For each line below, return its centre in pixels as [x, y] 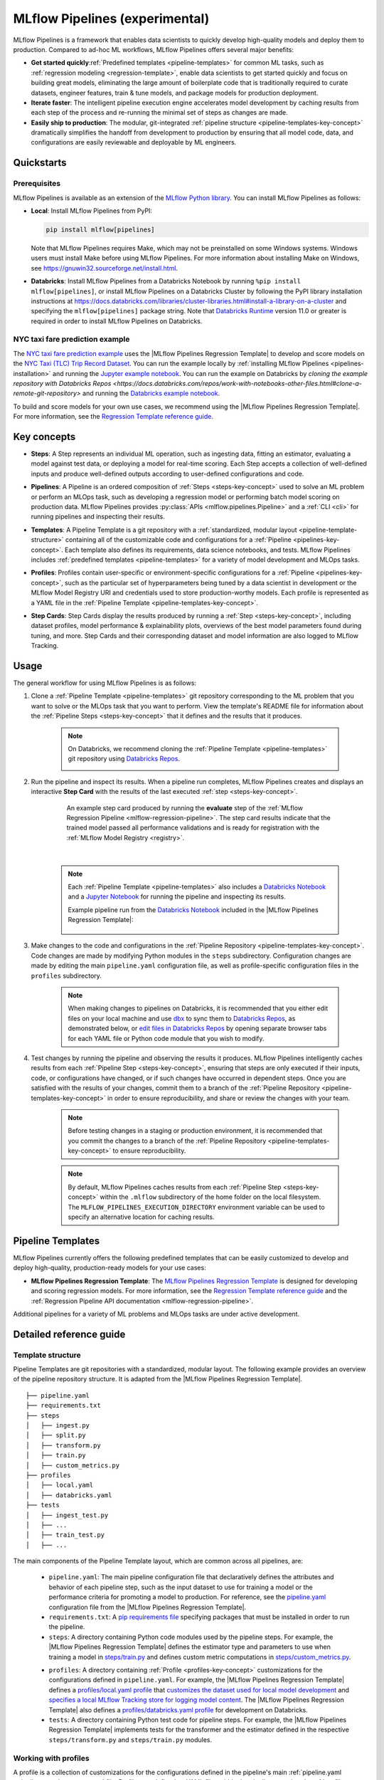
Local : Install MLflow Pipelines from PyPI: [92, 211]
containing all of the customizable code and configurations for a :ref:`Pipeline [178, 540]
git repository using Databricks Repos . [124, 759]
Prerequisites [37, 184]
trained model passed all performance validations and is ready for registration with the [193, 828]
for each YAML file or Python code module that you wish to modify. [166, 1038]
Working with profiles [51, 1758]
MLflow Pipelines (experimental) [111, 19]
